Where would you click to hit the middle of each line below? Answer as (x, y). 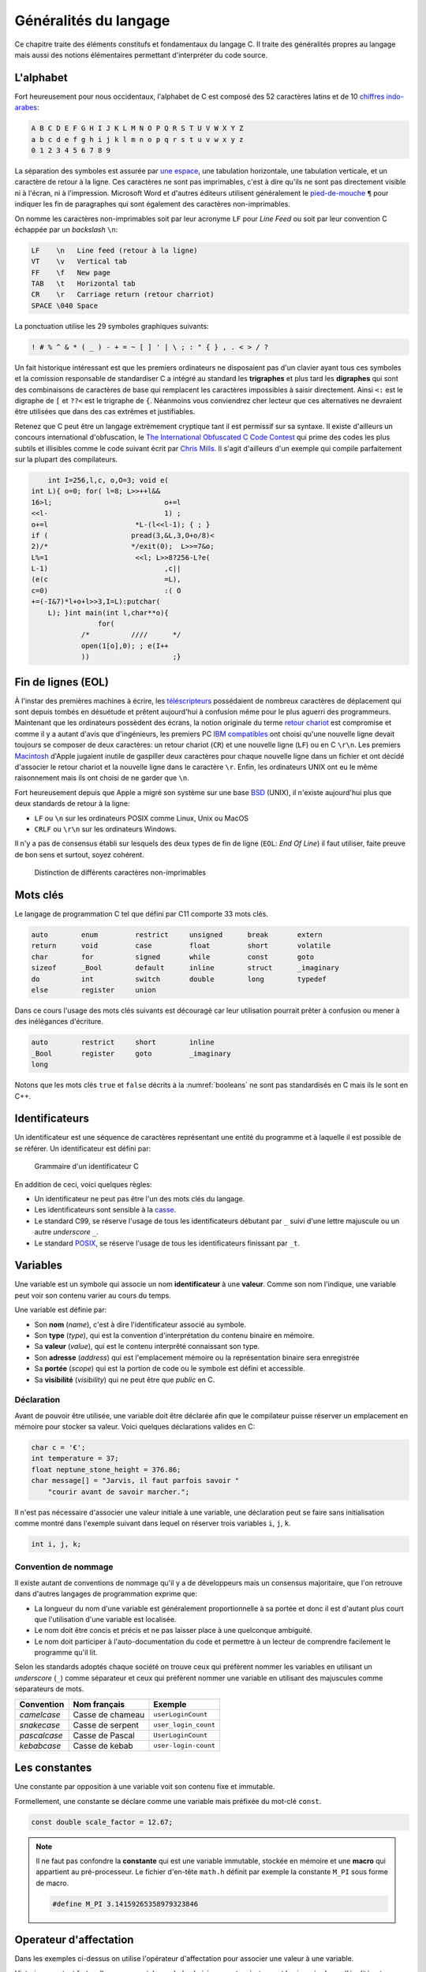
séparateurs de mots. (49, 1689)
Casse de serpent (106, 1725)
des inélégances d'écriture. (59, 1021)
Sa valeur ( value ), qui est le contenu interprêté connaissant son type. (147, 1346)
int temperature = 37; (75, 1458)
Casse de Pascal (104, 1735)
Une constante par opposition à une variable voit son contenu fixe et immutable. (145, 1787)
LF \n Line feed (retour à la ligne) (114, 250)
